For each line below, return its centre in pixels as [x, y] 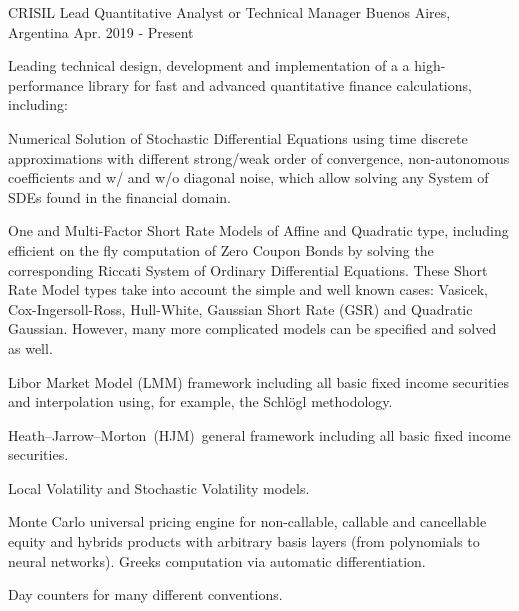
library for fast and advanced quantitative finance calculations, [280, 84]
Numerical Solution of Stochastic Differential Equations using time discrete [238, 137]
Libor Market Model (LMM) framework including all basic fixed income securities [258, 381]
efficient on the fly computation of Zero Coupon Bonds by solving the [221, 249]
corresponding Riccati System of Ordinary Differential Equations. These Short [248, 269]
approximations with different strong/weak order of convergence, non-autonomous [259, 157]
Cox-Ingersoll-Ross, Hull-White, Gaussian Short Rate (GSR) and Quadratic [240, 308]
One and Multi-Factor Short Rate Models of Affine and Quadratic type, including [258, 230]
